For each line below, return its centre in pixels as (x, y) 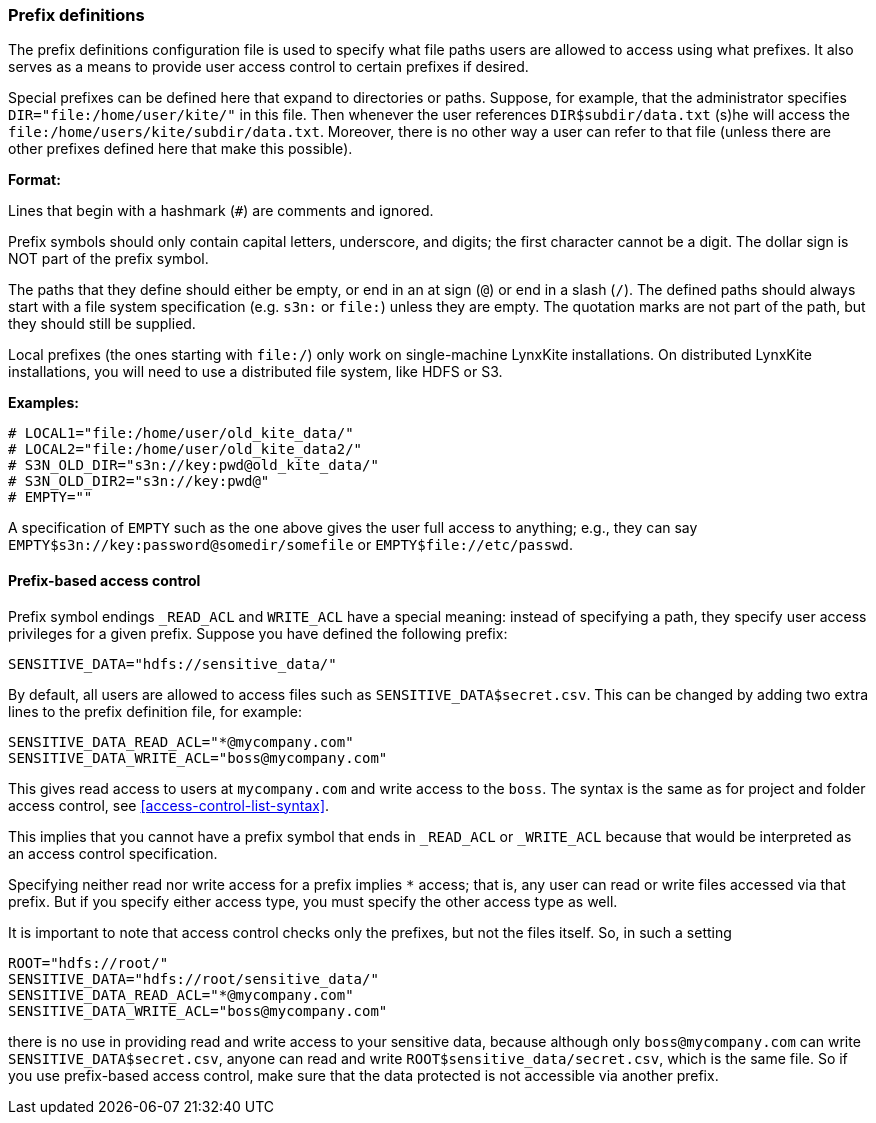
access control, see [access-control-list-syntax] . (169, 805)
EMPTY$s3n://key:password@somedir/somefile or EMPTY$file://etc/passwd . (291, 545)
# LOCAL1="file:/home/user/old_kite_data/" (181, 433)
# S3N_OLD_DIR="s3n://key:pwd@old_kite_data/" (193, 465)
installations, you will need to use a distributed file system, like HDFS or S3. (255, 372)
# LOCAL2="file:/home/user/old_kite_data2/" (185, 449)
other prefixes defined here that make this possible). (180, 149)
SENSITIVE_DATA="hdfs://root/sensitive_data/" (193, 978)
